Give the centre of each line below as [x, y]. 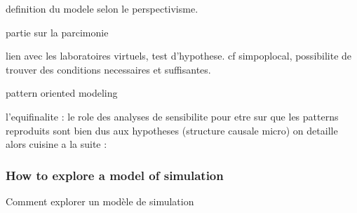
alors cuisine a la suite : [56, 144]
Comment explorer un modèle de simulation [100, 201]
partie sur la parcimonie [57, 32]
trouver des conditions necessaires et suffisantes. [108, 69]
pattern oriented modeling [62, 93]
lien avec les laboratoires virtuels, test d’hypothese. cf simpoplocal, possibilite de [179, 56]
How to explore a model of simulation [115, 175]
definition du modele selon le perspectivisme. [102, 8]
